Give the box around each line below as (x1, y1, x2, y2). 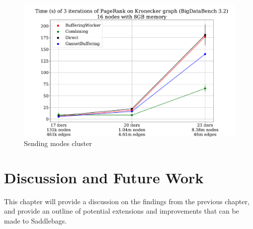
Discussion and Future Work (4, 167, 204, 187)
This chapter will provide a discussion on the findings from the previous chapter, (4, 196, 250, 206)
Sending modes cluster (24, 138, 92, 149)
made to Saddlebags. (4, 216, 67, 226)
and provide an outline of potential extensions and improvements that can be (4, 206, 239, 216)
